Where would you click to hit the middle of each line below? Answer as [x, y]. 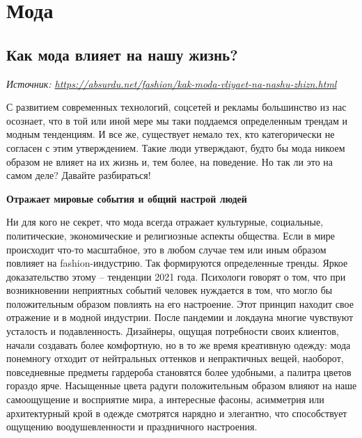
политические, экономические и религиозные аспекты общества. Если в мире [171, 235]
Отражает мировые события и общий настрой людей [127, 198]
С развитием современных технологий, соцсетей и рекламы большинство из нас [176, 107]
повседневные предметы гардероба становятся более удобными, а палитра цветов [179, 371]
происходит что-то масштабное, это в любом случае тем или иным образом [166, 249]
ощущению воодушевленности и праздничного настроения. [132, 427]
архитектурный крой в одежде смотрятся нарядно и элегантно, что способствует [177, 413]
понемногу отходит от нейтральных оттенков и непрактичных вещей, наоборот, [175, 358]
